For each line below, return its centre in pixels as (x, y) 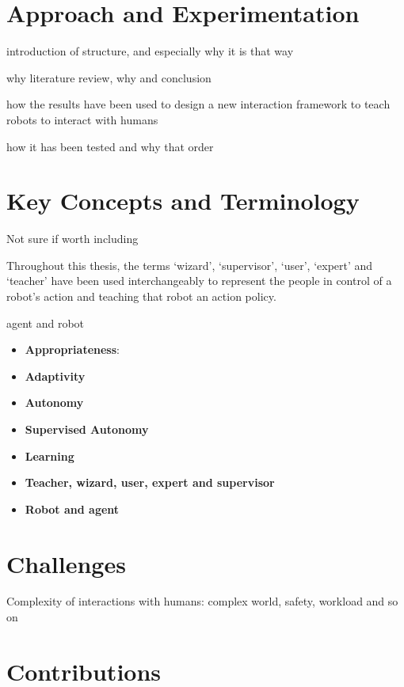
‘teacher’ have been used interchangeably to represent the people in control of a (199, 281)
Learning (50, 455)
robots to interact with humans (82, 119)
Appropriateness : (72, 349)
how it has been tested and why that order (110, 146)
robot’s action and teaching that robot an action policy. (141, 296)
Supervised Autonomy (87, 429)
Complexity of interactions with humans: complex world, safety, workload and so (202, 601)
